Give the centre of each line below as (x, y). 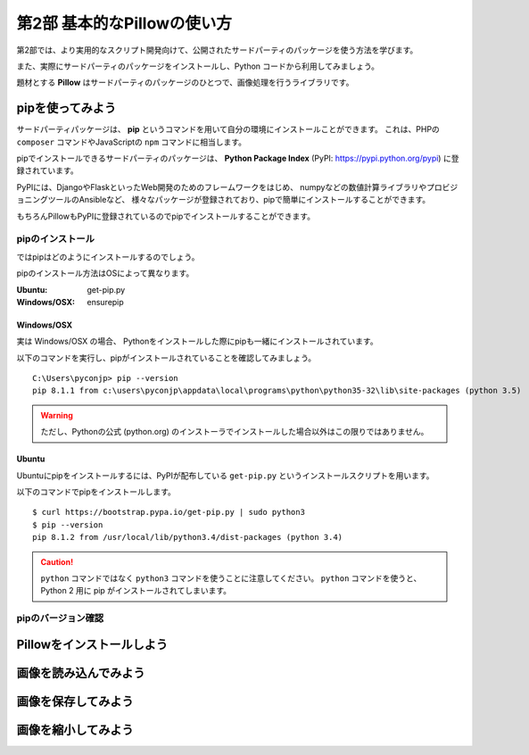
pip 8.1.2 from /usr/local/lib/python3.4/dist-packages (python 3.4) (188, 537)
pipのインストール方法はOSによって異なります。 (105, 273)
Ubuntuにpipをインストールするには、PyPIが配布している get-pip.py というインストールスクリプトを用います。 (225, 475)
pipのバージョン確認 (60, 618)
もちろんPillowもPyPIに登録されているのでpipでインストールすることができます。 (166, 216)
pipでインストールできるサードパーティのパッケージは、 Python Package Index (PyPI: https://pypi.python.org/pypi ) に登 (238, 158)
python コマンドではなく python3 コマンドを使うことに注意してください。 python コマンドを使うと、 (231, 578)
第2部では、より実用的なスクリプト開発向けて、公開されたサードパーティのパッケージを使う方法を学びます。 (217, 50)
